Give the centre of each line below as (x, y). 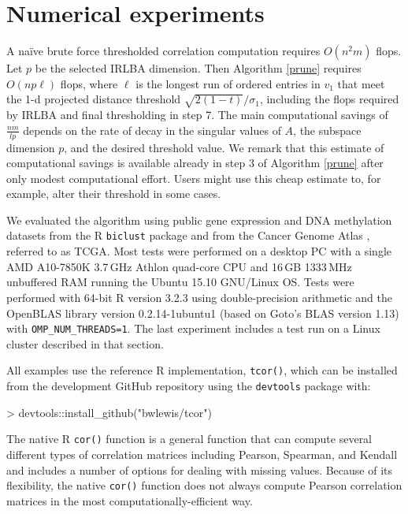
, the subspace (327, 130)
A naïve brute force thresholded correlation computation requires (163, 51)
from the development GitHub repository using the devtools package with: (189, 385)
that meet (361, 83)
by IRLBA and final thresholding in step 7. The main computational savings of (197, 115)
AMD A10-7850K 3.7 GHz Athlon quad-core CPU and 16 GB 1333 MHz (179, 266)
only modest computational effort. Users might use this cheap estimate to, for (194, 178)
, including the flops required (329, 99)
